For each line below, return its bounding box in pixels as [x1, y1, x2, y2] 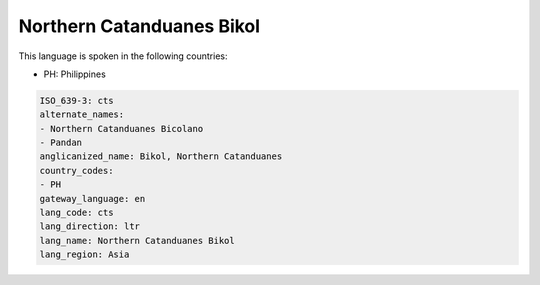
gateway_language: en [39, 193, 146, 204]
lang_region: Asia [39, 249, 130, 260]
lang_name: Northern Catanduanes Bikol [39, 235, 235, 246]
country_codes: [39, 165, 114, 176]
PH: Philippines [43, 68, 107, 80]
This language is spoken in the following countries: [18, 50, 228, 62]
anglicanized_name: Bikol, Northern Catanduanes [39, 151, 283, 162]
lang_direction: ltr [39, 221, 140, 232]
